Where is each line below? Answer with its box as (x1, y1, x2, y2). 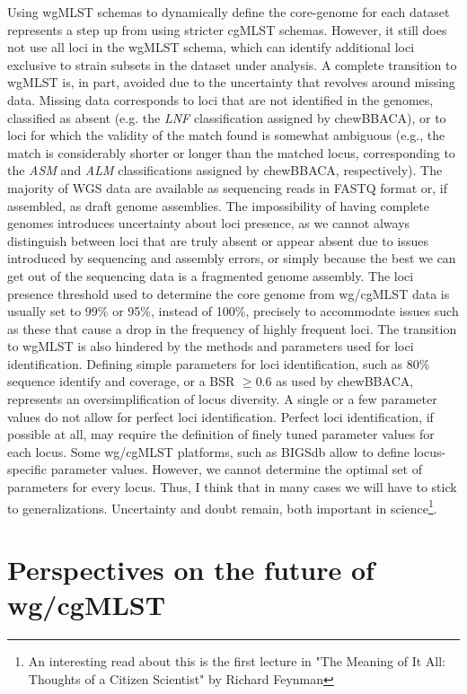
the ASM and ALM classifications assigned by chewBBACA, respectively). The (7, 161, 443, 180)
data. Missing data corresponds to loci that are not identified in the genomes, (7, 90, 434, 109)
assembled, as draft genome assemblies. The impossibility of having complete (7, 196, 429, 215)
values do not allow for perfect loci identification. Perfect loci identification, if (7, 407, 434, 426)
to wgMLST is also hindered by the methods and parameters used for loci (7, 337, 414, 356)
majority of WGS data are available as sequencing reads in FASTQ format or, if (7, 178, 447, 197)
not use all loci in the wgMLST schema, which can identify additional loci (7, 38, 415, 57)
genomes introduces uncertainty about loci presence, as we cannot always (7, 214, 410, 233)
